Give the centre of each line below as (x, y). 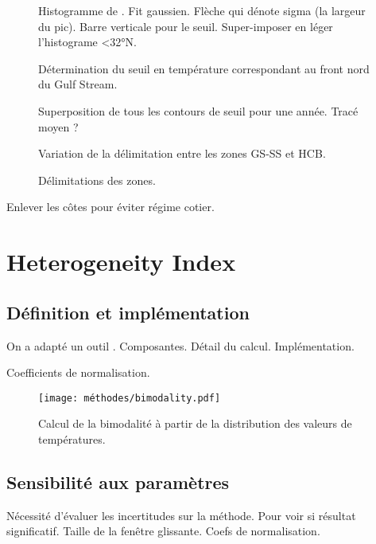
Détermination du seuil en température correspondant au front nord (204, 68)
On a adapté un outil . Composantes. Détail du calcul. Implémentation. (180, 345)
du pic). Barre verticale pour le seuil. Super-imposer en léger (186, 26)
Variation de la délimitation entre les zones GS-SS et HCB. (182, 153)
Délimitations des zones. (97, 180)
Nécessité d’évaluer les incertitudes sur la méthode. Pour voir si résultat (181, 515)
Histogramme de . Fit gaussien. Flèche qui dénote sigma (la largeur (202, 10)
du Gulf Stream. (78, 84)
